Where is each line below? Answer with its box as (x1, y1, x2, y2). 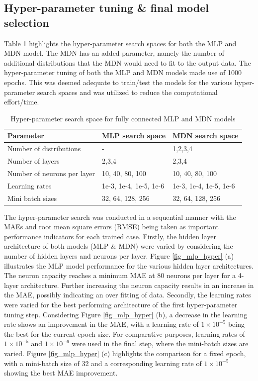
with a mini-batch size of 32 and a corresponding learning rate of (4, 358, 202, 368)
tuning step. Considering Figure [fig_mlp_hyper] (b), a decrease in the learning (4, 309, 248, 319)
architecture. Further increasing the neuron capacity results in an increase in (20, 280, 254, 290)
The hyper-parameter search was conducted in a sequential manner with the (4, 211, 236, 222)
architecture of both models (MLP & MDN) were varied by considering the (4, 241, 233, 251)
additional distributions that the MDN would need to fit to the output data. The (4, 57, 251, 68)
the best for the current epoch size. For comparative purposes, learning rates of (4, 328, 245, 339)
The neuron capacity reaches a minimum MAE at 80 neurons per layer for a (4, 270, 236, 281)
